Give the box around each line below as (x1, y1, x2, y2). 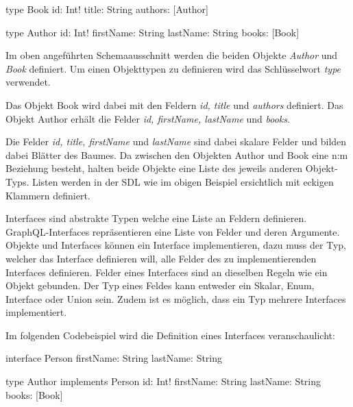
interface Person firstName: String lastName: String (5, 351, 223, 365)
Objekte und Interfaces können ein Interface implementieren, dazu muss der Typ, (5, 238, 346, 252)
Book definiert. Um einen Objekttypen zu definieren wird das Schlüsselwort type (5, 61, 341, 75)
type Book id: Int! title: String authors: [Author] (5, 2, 209, 16)
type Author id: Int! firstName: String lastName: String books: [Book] (5, 25, 300, 39)
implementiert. (5, 305, 67, 319)
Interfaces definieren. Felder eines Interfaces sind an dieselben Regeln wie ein (5, 264, 328, 279)
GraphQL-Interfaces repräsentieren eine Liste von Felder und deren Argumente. (5, 224, 340, 238)
